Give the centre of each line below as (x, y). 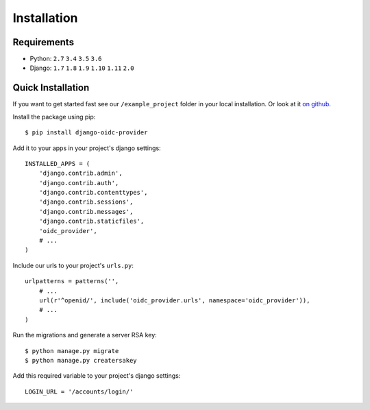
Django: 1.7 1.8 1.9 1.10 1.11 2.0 (82, 68)
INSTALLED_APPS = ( (58, 164)
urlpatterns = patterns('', (72, 281)
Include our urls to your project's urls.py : (73, 265)
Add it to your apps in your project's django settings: (87, 148)
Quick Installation (51, 88)
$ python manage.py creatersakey (81, 360)
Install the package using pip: (54, 117)
